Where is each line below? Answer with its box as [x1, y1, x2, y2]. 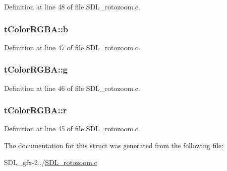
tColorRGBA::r [4, 104, 67, 116]
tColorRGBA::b [4, 22, 68, 35]
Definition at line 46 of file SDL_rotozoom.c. [4, 83, 140, 93]
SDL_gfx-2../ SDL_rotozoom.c [4, 157, 97, 167]
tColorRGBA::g [4, 63, 68, 76]
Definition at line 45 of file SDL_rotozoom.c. [4, 123, 140, 134]
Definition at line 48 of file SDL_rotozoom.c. [4, 1, 140, 11]
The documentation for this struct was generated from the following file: [4, 140, 224, 151]
